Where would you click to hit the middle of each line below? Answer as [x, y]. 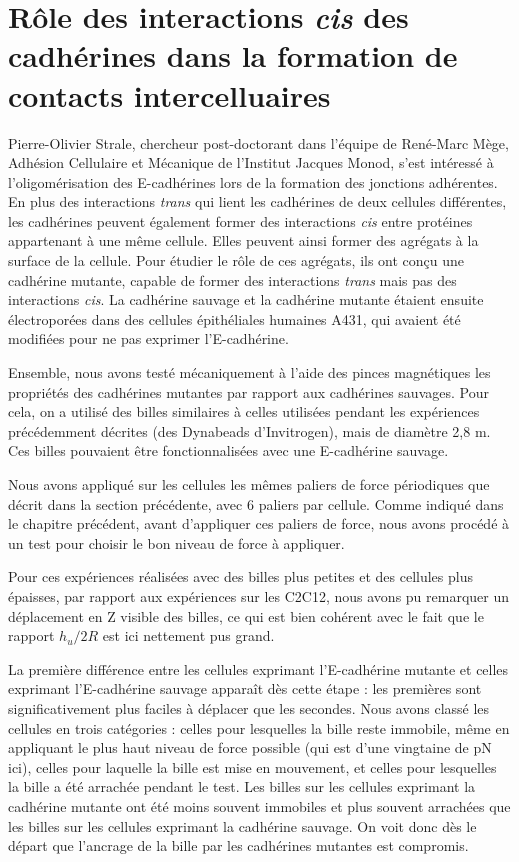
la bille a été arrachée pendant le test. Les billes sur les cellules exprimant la [242, 786]
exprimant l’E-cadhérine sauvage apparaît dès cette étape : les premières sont [245, 688]
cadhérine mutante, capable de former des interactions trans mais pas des [232, 279]
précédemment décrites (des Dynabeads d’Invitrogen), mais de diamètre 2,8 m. [249, 430]
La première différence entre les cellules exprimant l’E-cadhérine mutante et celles [258, 668]
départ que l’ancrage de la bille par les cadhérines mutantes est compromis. [238, 845]
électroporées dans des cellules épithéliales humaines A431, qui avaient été [234, 318]
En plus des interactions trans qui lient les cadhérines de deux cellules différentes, [257, 201]
